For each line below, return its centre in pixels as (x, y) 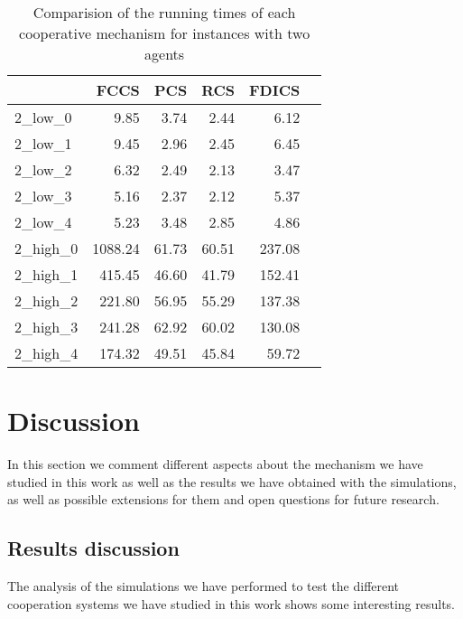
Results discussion (93, 548)
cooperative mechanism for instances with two (165, 33)
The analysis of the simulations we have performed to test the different (204, 586)
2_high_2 (46, 300)
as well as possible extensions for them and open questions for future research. (223, 499)
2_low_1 (43, 143)
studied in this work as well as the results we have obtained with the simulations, (232, 481)
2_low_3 (43, 196)
